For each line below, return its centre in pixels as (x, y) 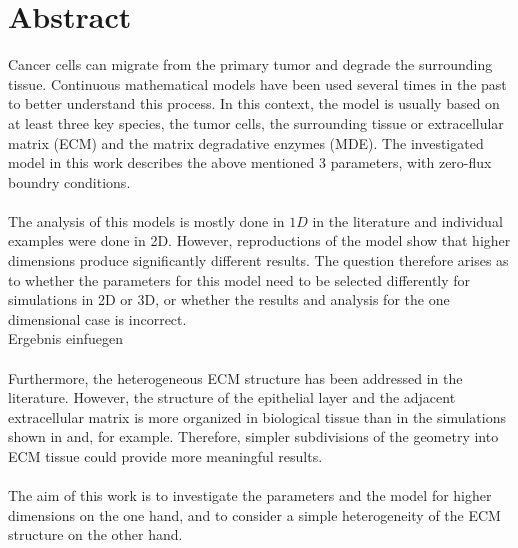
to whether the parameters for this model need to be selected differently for (239, 279)
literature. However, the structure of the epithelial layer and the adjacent (232, 397)
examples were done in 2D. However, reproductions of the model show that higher (259, 240)
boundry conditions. (69, 181)
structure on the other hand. (95, 534)
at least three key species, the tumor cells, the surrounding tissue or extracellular (256, 122)
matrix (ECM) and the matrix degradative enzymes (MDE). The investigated (246, 142)
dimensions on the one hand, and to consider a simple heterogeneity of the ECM (254, 514)
